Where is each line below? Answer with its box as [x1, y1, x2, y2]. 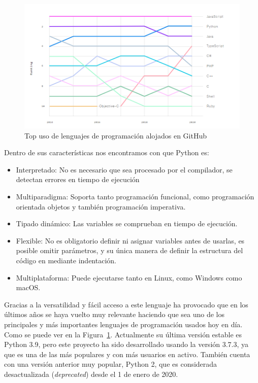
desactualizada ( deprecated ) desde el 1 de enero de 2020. [4, 368, 178, 379]
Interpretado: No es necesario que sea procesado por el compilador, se [16, 164, 233, 175]
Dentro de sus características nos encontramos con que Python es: [4, 147, 209, 158]
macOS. [16, 282, 41, 293]
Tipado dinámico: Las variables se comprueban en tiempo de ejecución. [16, 218, 238, 229]
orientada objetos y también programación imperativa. [16, 201, 186, 212]
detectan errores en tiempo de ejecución [16, 174, 140, 185]
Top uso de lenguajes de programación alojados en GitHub [24, 130, 207, 141]
